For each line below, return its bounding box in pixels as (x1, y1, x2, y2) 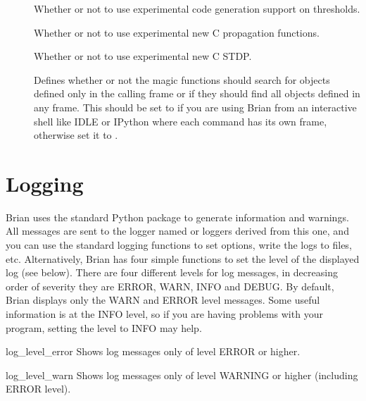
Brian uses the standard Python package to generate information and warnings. (6, 209, 349, 224)
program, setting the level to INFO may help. (6, 320, 202, 335)
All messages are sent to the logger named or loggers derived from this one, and (6, 223, 349, 238)
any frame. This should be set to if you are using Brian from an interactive (34, 99, 357, 114)
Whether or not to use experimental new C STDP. (34, 49, 252, 63)
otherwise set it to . (34, 128, 118, 142)
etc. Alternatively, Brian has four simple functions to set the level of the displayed (6, 251, 360, 266)
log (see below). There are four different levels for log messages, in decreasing (6, 265, 338, 280)
